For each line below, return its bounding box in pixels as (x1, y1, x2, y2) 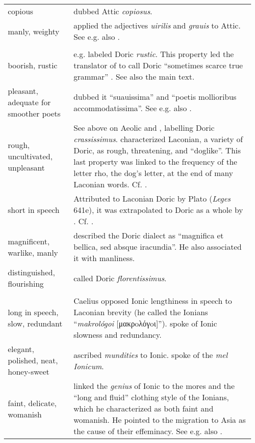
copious (8, 5, 33, 17)
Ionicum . (74, 360, 104, 372)
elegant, (8, 343, 34, 354)
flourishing (8, 278, 44, 289)
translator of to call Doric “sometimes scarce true (74, 59, 243, 71)
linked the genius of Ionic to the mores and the (74, 380, 235, 391)
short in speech (8, 204, 60, 215)
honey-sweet (8, 366, 50, 377)
